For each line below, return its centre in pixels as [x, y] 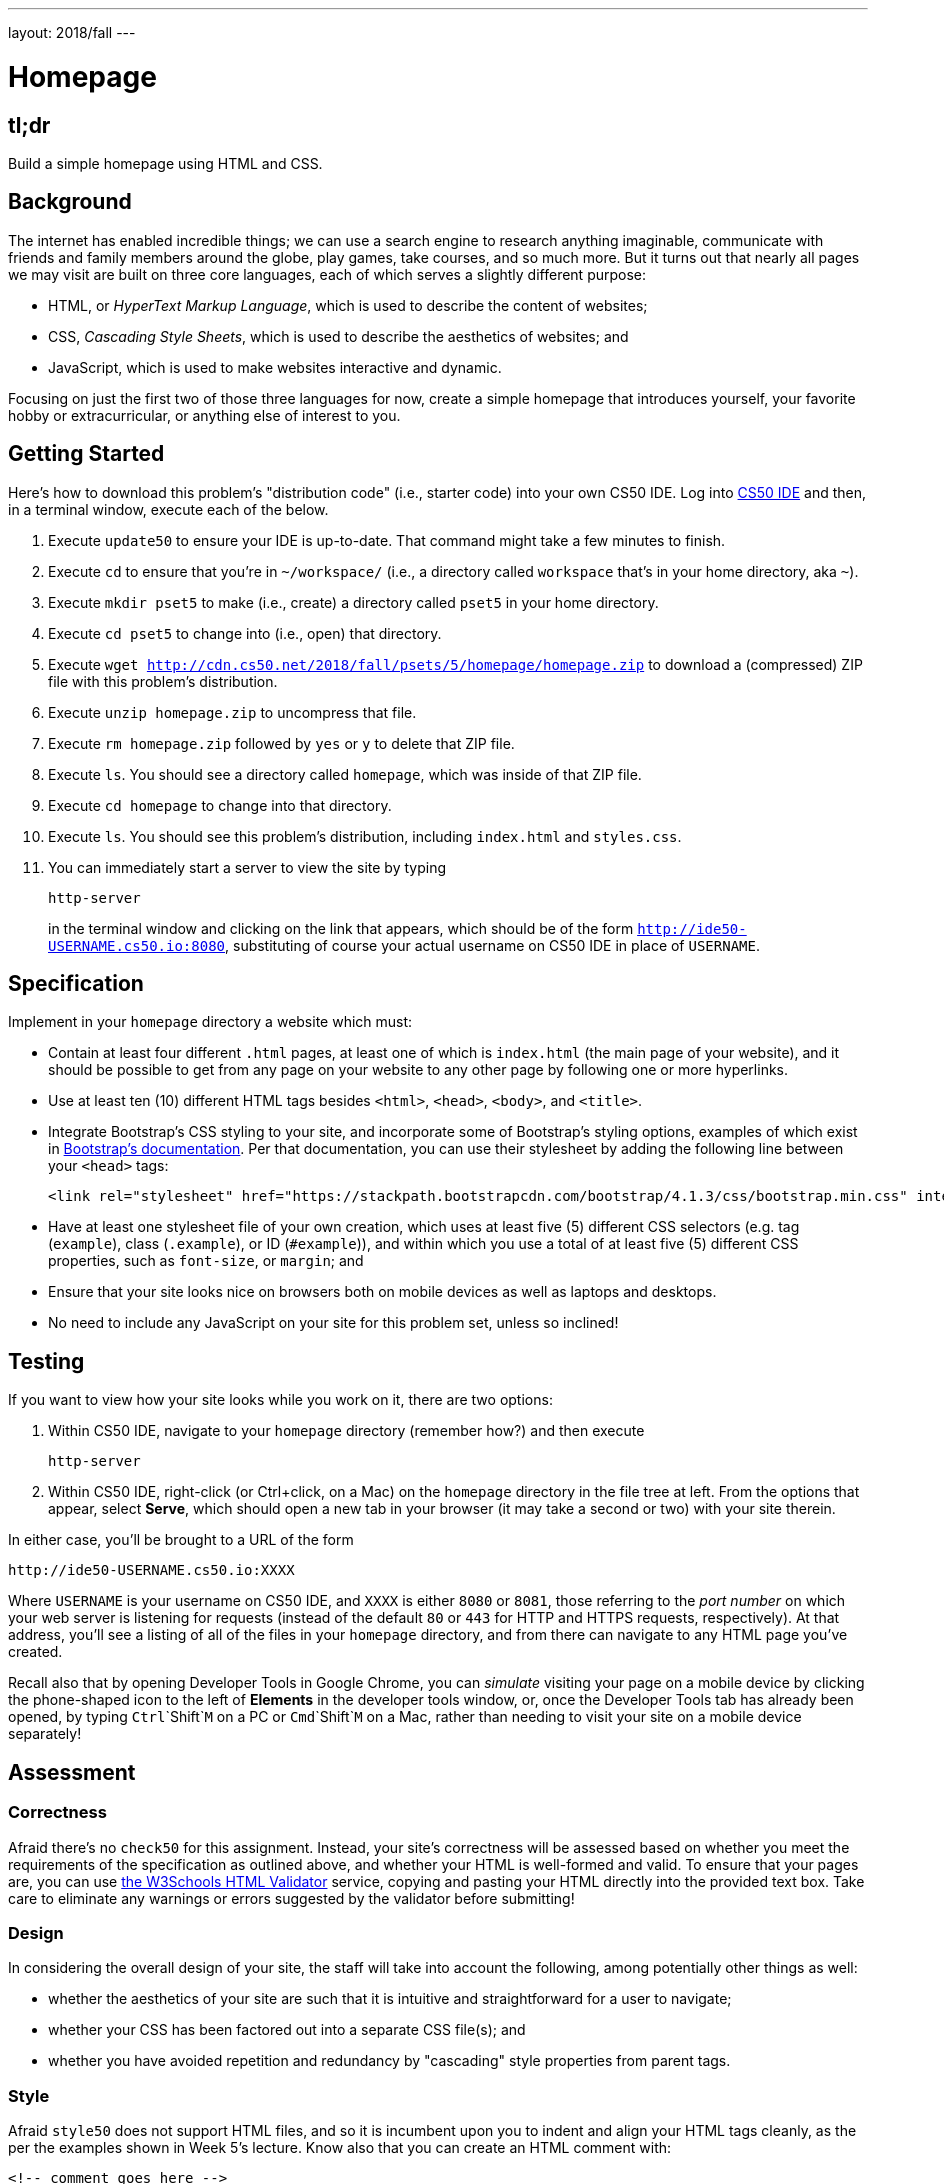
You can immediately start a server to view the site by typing [247, 867]
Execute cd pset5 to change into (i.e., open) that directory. [245, 633]
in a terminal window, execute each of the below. [168, 509]
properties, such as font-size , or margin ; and [206, 1261]
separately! [45, 1734]
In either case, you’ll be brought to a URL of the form [181, 1540]
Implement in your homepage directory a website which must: [210, 1022]
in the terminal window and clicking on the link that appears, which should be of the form [341, 928]
